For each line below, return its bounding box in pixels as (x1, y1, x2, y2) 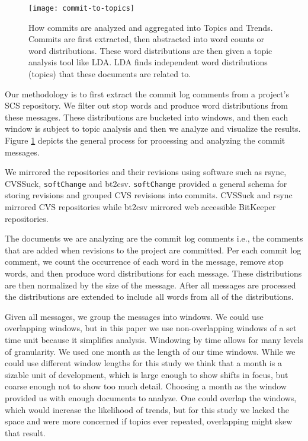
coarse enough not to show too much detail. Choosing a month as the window (5, 380, 287, 392)
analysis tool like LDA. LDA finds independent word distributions (28, 56, 268, 68)
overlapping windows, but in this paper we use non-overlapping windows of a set (5, 322, 297, 334)
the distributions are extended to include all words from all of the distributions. (5, 290, 294, 303)
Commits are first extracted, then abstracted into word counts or (28, 33, 264, 45)
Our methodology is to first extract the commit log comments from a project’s (5, 87, 289, 100)
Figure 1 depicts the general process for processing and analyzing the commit (5, 134, 285, 146)
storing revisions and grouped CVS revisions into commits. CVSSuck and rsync (5, 189, 293, 201)
